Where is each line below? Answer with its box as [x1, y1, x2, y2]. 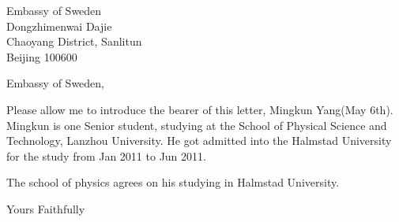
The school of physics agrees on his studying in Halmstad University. [6, 174, 340, 191]
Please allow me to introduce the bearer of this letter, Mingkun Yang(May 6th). [6, 101, 393, 117]
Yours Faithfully [6, 200, 85, 216]
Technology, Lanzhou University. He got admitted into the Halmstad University [6, 132, 392, 149]
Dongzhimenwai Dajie [6, 17, 112, 34]
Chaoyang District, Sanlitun [6, 33, 142, 50]
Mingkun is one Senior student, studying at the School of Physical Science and [6, 117, 387, 133]
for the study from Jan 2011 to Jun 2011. [6, 147, 206, 164]
